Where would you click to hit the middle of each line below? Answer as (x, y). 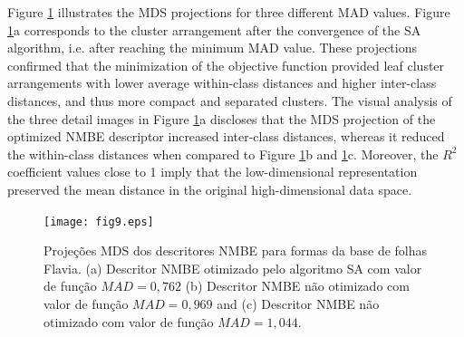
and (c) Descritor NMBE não (298, 303)
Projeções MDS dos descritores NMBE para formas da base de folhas (236, 250)
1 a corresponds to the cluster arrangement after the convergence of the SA (214, 29)
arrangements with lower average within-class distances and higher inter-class (222, 83)
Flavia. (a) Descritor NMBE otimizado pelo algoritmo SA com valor (233, 268)
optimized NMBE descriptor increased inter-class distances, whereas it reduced (226, 136)
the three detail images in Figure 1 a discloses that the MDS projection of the (222, 118)
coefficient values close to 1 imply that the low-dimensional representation (213, 172)
